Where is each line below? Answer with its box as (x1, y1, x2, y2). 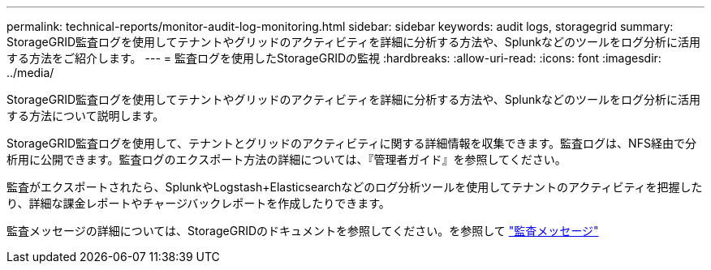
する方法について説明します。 (6, 109, 165, 122)
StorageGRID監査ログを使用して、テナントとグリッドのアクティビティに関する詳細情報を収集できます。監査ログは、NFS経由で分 (6, 136, 696, 150)
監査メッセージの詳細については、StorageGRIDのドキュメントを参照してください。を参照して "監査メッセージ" (6, 224, 599, 238)
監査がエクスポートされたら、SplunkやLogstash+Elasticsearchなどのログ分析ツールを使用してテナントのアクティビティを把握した (6, 180, 703, 194)
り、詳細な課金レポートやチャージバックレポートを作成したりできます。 (6, 196, 390, 210)
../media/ (6, 66, 54, 79)
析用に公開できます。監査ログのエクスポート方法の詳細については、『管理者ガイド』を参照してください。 (6, 152, 567, 166)
